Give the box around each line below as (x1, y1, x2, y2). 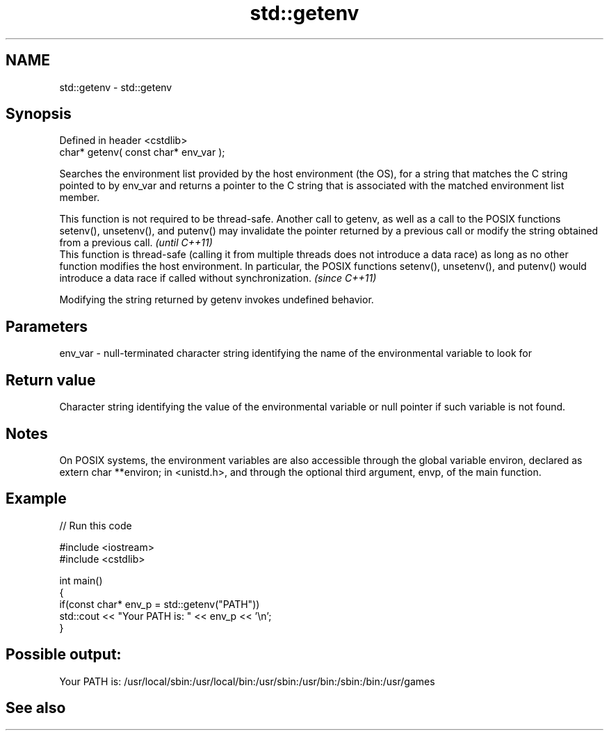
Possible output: (6, 646, 122, 664)
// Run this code (59, 519, 132, 531)
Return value (6, 371, 96, 389)
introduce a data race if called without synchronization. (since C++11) (59, 272, 377, 285)
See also (6, 699, 66, 717)
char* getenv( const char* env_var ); (59, 146, 225, 159)
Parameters (6, 317, 88, 335)
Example (6, 490, 67, 508)
